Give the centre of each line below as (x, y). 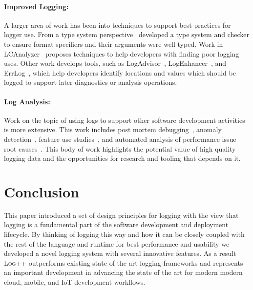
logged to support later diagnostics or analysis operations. (91, 82)
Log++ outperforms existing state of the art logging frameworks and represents (124, 262)
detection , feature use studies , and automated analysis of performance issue (120, 139)
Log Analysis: (27, 101)
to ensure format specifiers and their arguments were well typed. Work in (114, 44)
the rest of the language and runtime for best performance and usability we (117, 243)
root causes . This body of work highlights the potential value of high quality (120, 148)
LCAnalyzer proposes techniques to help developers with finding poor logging (122, 53)
